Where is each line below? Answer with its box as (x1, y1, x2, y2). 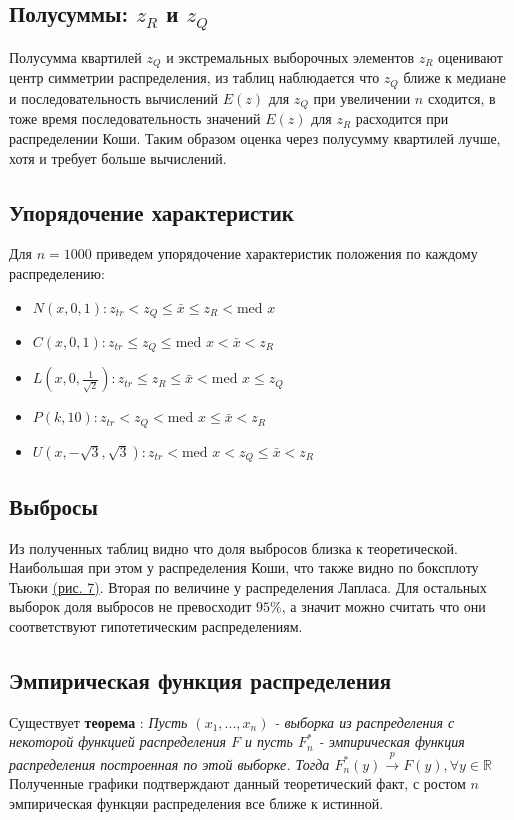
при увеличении (313, 87, 411, 108)
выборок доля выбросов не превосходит (9, 596, 252, 617)
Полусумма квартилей (9, 46, 142, 67)
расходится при (355, 108, 449, 129)
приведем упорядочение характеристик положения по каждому (96, 243, 478, 264)
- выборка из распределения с (274, 711, 455, 732)
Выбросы (9, 490, 98, 521)
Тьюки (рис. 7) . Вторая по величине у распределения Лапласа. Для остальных (9, 576, 487, 597)
